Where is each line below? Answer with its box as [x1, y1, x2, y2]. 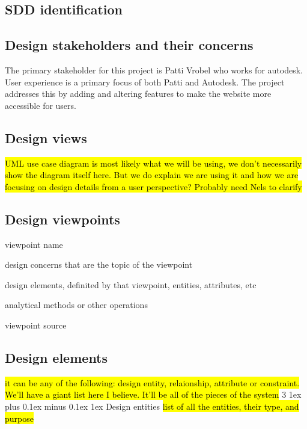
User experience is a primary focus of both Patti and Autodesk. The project [5, 75, 285, 88]
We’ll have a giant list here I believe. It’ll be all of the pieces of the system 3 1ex [5, 388, 302, 401]
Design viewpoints [5, 209, 120, 228]
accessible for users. [5, 99, 76, 111]
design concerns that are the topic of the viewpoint [5, 258, 193, 271]
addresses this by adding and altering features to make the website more [5, 87, 272, 100]
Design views [5, 128, 87, 147]
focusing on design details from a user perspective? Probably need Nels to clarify [5, 180, 302, 193]
